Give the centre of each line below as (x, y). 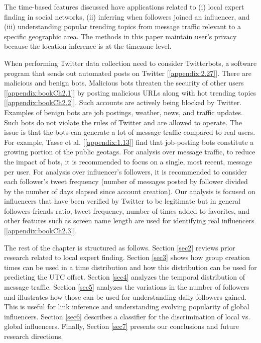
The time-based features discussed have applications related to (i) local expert (124, 7)
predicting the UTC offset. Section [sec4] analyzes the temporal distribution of (124, 277)
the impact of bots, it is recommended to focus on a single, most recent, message (128, 161)
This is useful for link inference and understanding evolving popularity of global (127, 307)
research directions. (34, 336)
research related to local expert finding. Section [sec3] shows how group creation (127, 257)
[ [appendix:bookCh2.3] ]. (41, 231)
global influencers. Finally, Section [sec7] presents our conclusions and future (121, 326)
